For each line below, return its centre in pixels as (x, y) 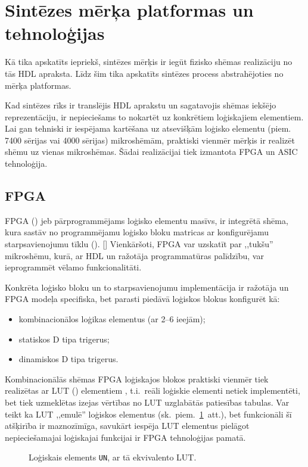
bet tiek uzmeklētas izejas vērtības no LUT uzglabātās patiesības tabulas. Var (147, 402)
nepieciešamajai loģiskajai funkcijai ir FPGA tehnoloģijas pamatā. (125, 437)
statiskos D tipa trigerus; (64, 339)
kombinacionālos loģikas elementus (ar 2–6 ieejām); (112, 319)
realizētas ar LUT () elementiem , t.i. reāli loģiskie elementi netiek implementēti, (153, 390)
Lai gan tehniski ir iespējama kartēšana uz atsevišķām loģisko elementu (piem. (148, 128)
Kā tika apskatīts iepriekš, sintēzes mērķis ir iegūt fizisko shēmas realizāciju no (149, 62)
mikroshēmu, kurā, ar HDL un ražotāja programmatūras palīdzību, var (134, 255)
